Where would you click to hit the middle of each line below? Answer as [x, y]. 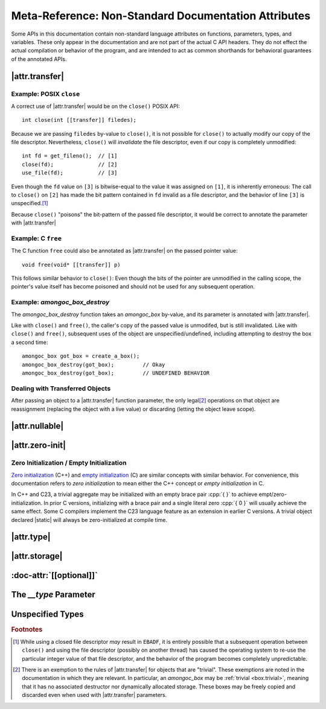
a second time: [30, 342]
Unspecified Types [47, 614]
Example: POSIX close [46, 94]
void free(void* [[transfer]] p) [71, 265]
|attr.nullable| [37, 426]
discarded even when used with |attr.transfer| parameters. [94, 695]
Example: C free [37, 238]
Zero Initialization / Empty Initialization [69, 463]
